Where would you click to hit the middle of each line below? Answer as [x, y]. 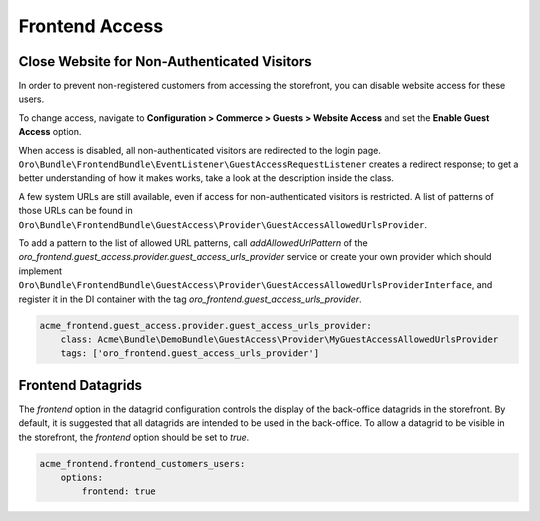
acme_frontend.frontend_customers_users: [142, 463]
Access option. [50, 132]
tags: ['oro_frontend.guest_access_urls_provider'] [190, 353]
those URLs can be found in [76, 211]
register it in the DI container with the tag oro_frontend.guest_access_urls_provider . [190, 299]
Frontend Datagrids [80, 385]
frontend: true [119, 491]
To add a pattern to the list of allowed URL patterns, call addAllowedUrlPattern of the [193, 242]
